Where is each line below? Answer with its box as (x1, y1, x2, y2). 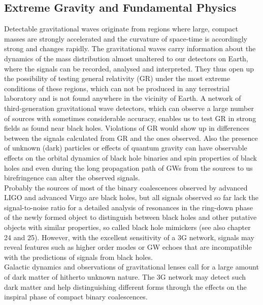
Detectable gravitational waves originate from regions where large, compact (4, 23, 238, 34)
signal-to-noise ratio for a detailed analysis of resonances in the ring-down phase (4, 202, 253, 212)
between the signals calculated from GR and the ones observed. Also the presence (4, 132, 258, 143)
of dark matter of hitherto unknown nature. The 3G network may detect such (4, 272, 246, 282)
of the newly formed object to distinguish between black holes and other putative (4, 212, 257, 222)
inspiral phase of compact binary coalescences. (4, 291, 148, 302)
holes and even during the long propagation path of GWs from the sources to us (4, 162, 253, 173)
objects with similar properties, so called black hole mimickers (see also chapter (4, 222, 251, 233)
